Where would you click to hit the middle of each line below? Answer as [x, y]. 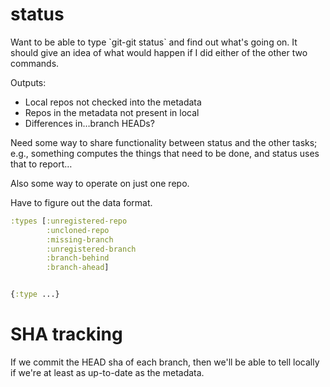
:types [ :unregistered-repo [69, 221]
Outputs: [28, 82]
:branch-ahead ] [78, 268]
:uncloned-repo [78, 230]
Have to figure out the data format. [81, 202]
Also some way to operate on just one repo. [100, 183]
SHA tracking [66, 334]
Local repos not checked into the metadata [113, 102]
